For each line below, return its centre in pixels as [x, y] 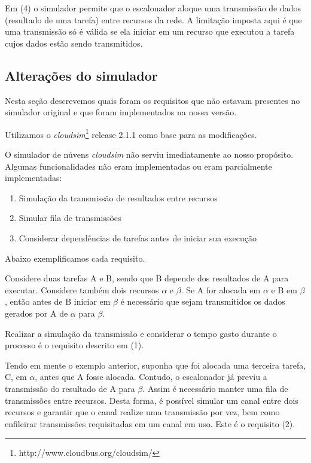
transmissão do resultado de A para [70, 388]
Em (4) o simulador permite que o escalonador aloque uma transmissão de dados [153, 8]
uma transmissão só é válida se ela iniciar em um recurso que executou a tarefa [150, 31]
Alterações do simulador [81, 75]
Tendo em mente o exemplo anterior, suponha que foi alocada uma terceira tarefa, [155, 365]
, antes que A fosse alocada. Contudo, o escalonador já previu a [151, 377]
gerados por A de [36, 313]
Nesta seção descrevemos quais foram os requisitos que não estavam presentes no [153, 100]
